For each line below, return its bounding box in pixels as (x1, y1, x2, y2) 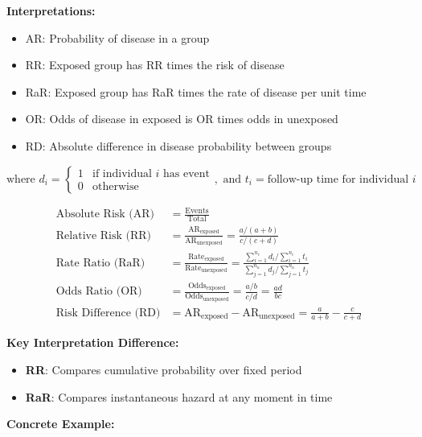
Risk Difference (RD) (55, 307, 161, 319)
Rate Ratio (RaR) (55, 257, 145, 269)
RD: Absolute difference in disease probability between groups (25, 137, 332, 154)
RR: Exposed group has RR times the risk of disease (25, 56, 285, 73)
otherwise (92, 181, 139, 193)
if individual (92, 168, 152, 180)
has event (163, 168, 211, 180)
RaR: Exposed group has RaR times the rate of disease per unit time (25, 83, 367, 100)
